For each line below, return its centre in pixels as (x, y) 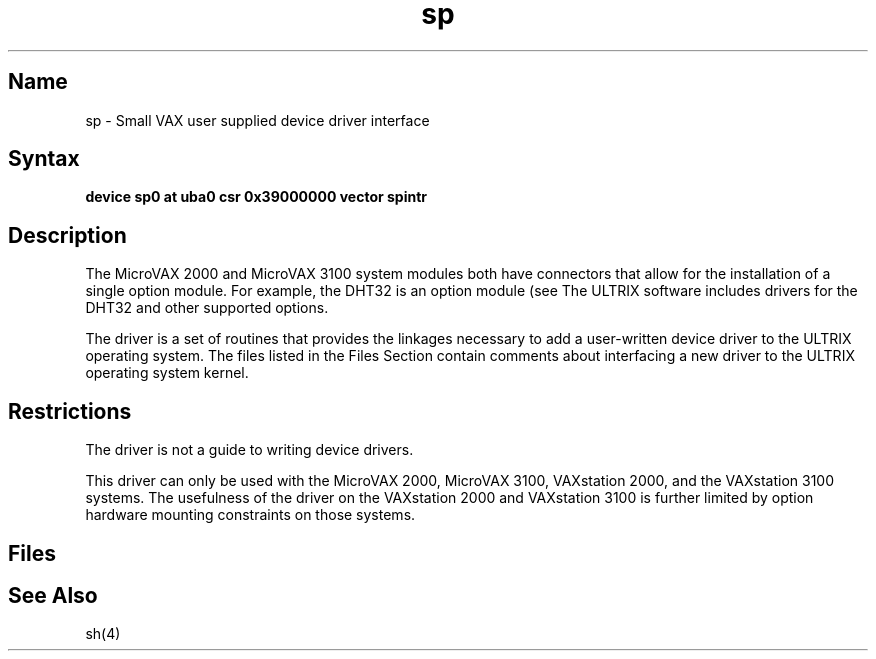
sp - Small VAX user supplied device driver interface (257, 120)
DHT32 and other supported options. (207, 308)
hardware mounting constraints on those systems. (250, 515)
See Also (53, 595)
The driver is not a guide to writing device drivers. (249, 450)
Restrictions (70, 411)
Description (67, 235)
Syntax (44, 159)
